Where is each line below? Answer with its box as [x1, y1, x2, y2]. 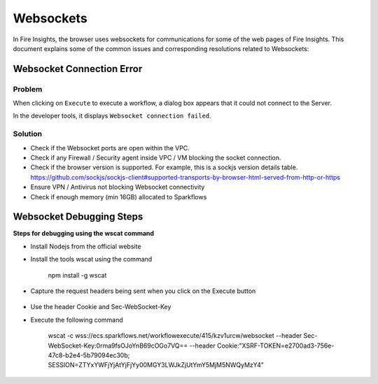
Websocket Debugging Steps [13, 211, 143, 223]
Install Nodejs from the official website [30, 242, 141, 250]
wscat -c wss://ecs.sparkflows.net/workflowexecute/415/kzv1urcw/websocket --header [48, 332, 302, 340]
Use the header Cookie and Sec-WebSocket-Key [30, 303, 171, 311]
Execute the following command [30, 315, 124, 324]
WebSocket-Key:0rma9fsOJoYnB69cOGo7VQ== [48, 341, 188, 350]
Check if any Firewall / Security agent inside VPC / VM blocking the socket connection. [30, 154, 281, 162]
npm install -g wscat [48, 271, 107, 279]
